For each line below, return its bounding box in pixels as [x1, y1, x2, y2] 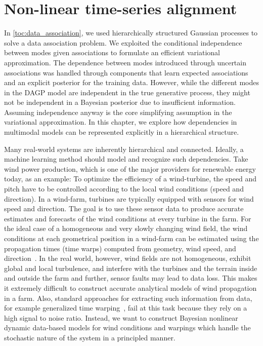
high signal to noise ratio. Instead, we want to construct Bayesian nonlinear [4, 312, 238, 323]
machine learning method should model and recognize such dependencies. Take [4, 153, 248, 164]
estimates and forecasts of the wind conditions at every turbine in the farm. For [4, 213, 251, 223]
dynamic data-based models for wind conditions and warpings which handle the [4, 322, 251, 333]
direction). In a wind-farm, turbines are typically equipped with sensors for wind [4, 193, 254, 204]
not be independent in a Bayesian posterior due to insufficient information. [4, 97, 236, 107]
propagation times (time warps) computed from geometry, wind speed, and [4, 243, 236, 253]
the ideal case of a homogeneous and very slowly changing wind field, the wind [4, 223, 248, 234]
